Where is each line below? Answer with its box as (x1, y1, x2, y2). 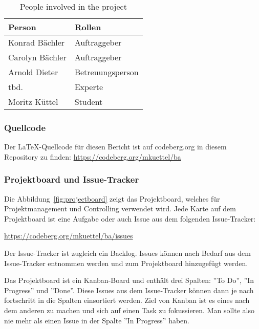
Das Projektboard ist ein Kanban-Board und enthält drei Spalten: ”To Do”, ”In (4, 275, 254, 286)
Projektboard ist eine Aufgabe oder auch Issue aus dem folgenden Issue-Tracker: (4, 213, 256, 224)
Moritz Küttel (8, 96, 58, 107)
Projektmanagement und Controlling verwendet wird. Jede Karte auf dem (4, 203, 236, 214)
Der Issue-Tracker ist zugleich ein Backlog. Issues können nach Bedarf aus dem (4, 248, 251, 258)
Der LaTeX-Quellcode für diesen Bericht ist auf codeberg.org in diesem (4, 141, 227, 152)
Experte (74, 81, 103, 93)
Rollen (74, 21, 101, 33)
